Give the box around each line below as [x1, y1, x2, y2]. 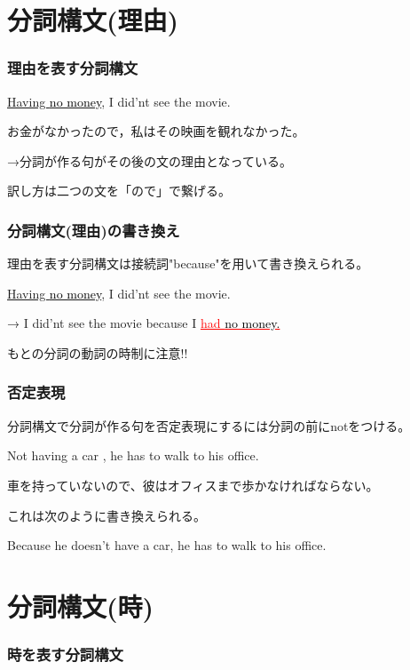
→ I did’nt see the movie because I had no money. [7, 314, 280, 332]
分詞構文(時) [7, 587, 154, 624]
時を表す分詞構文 [7, 643, 123, 666]
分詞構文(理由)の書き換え [7, 219, 180, 241]
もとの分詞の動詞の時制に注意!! [7, 343, 188, 362]
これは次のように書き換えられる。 [7, 506, 206, 524]
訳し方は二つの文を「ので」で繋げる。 [7, 181, 231, 200]
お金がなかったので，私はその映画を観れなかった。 [7, 122, 305, 140]
